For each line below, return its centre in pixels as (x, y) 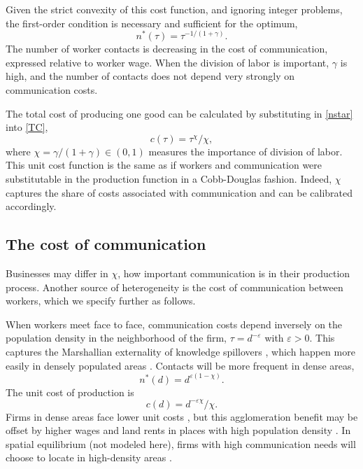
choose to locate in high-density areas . (89, 457)
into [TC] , (27, 127)
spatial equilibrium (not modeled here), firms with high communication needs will (181, 443)
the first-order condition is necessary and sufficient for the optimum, (152, 23)
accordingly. (31, 206)
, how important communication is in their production (234, 273)
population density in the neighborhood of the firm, (116, 338)
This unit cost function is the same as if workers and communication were (164, 165)
